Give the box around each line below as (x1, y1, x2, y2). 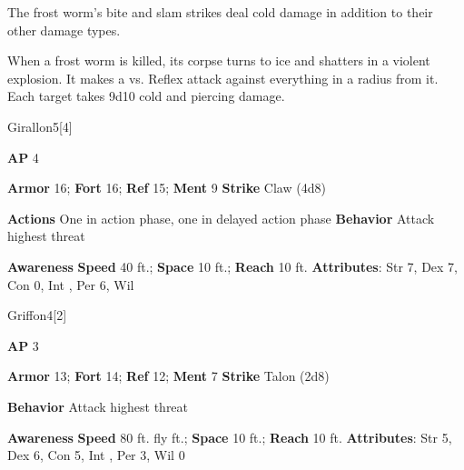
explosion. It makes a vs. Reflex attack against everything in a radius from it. (7, 68, 439, 87)
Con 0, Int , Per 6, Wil (7, 275, 134, 294)
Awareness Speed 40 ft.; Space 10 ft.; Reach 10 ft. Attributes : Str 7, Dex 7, (7, 256, 459, 275)
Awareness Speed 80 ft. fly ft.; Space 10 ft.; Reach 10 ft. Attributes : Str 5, (7, 427, 452, 446)
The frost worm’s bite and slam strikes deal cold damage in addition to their (7, 3, 433, 21)
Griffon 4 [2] (7, 305, 67, 325)
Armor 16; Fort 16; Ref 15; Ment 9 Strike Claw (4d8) (7, 178, 326, 197)
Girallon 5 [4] (7, 116, 73, 135)
